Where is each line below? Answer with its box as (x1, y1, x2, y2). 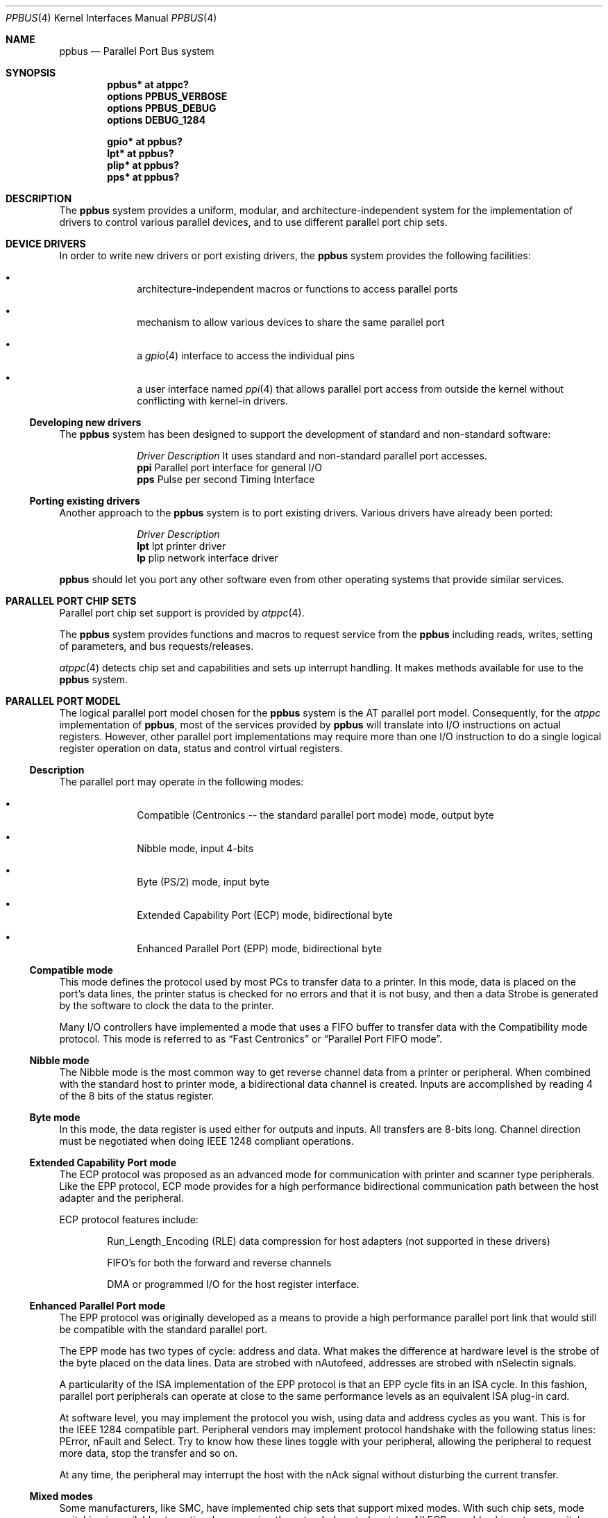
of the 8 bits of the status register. (59, 1090, 214, 1102)
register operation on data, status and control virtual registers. (59, 742, 343, 754)
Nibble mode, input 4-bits (137, 842, 254, 854)
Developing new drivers (29, 416, 142, 428)
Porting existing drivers (29, 495, 140, 507)
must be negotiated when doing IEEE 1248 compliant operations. (59, 1135, 354, 1147)
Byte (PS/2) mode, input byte (137, 876, 269, 888)
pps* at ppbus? (107, 171, 180, 183)
